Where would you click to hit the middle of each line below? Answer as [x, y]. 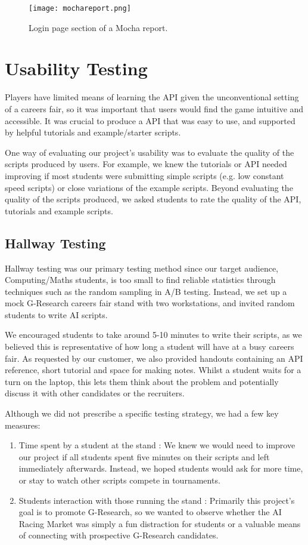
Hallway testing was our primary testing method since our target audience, [141, 268]
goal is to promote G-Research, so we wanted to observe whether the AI [150, 512]
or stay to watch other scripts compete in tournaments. [119, 480]
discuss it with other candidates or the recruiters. [95, 393]
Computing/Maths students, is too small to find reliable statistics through [140, 280]
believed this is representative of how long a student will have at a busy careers [150, 347]
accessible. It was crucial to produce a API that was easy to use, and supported [150, 120]
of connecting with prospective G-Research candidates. [119, 535]
